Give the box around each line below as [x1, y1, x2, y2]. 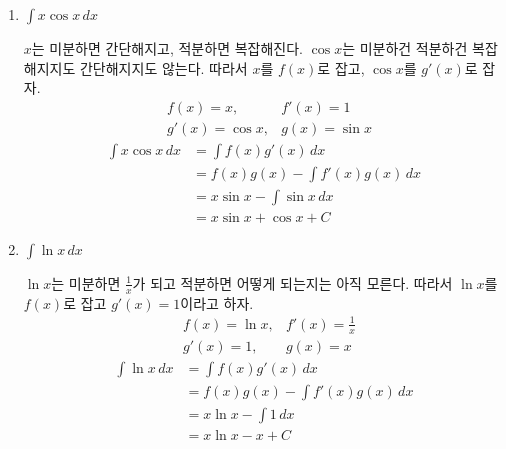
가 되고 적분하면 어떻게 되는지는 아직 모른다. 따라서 [132, 272, 453, 293]
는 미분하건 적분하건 [342, 38, 468, 58]
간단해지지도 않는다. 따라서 [79, 57, 248, 78]
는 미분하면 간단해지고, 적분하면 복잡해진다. [31, 38, 303, 58]
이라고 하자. [180, 292, 254, 313]
